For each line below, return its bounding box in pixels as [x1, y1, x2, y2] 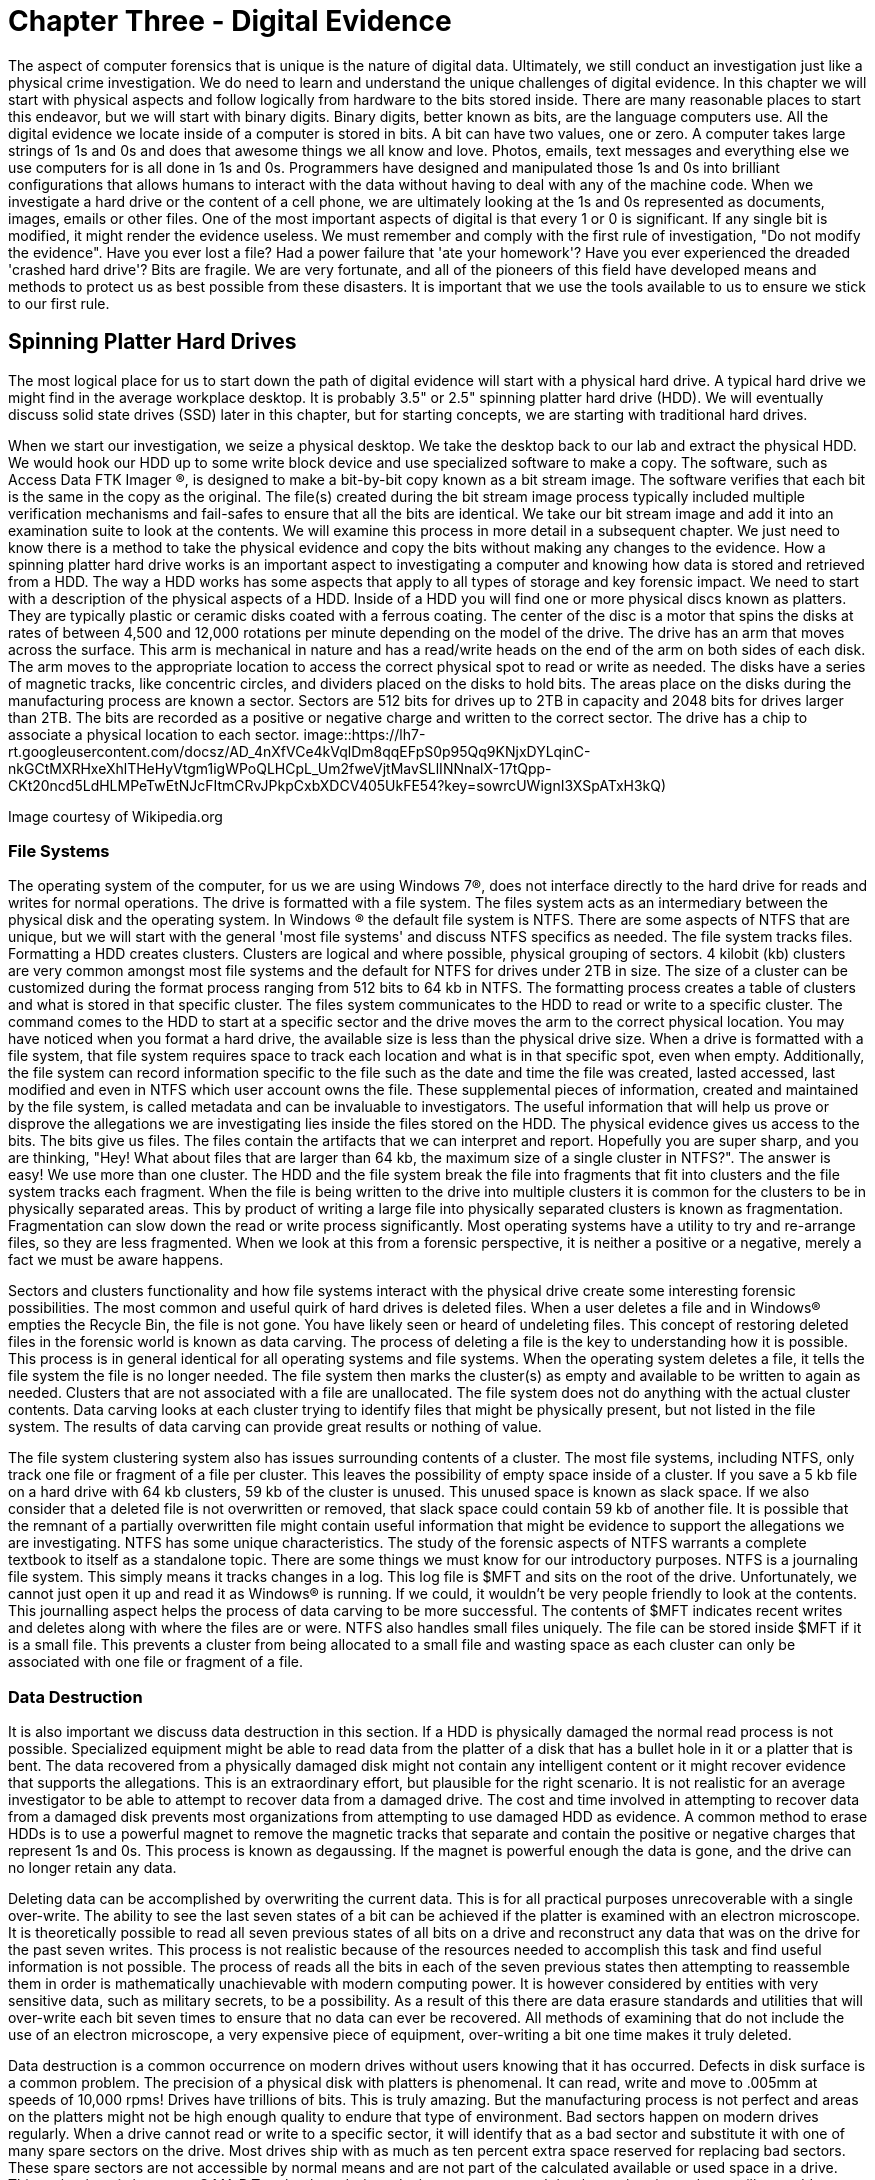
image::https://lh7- [303, 725, 426, 743]
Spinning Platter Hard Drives [8, 329, 297, 355]
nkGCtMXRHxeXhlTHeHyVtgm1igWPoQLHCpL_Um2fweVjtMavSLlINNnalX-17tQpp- [8, 759, 552, 777]
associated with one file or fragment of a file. [8, 1653, 304, 1671]
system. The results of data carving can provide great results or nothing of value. [8, 1418, 542, 1436]
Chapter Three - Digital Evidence [8, 4, 452, 38]
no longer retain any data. [8, 1859, 177, 1877]
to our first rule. [8, 294, 110, 312]
